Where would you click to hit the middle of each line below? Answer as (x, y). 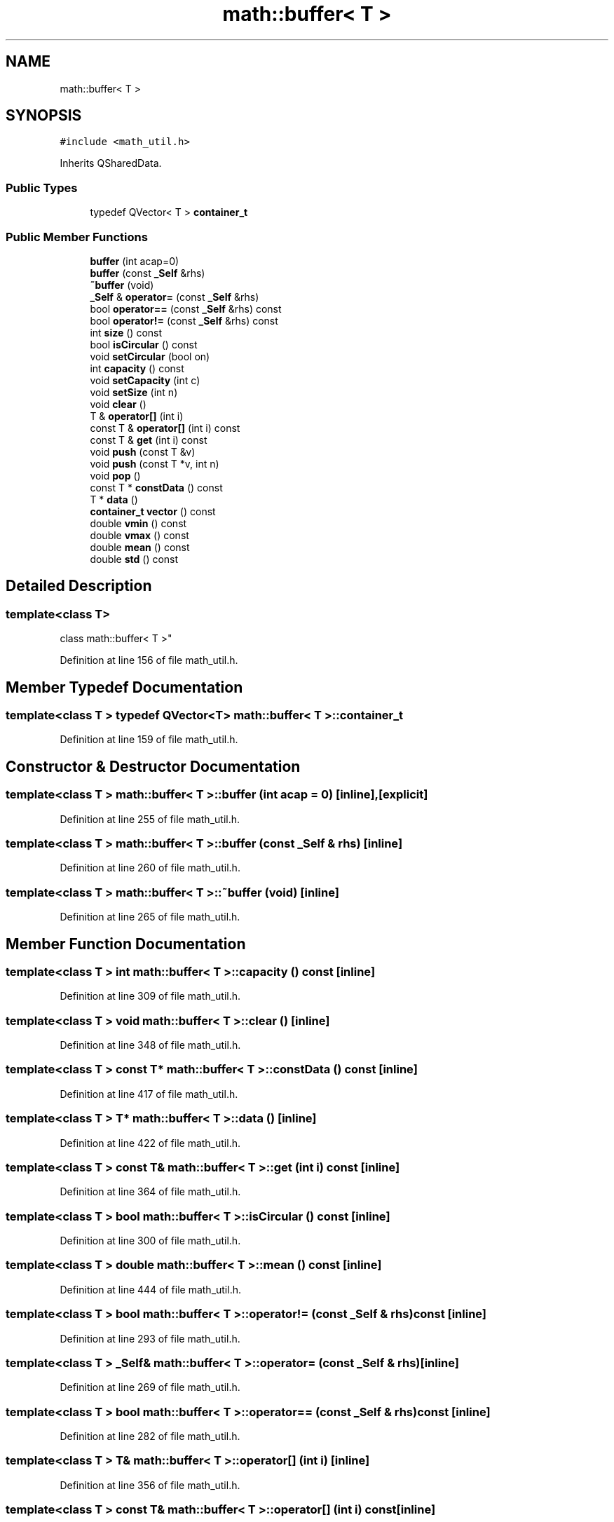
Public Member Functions (77, 237)
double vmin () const (138, 523)
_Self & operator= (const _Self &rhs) (175, 297)
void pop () (115, 475)
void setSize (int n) (134, 392)
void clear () (118, 404)
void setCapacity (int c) (145, 380)
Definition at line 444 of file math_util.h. (150, 1289)
